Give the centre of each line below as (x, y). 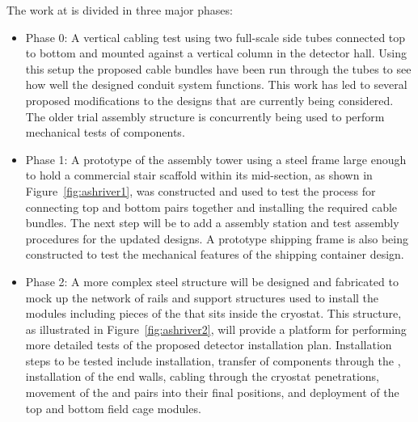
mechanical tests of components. (105, 132)
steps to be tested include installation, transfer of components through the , (213, 360)
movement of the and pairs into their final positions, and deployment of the (212, 392)
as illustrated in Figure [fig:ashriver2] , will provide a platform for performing (216, 329)
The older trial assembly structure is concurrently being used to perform (205, 116)
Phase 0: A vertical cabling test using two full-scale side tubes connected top (215, 37)
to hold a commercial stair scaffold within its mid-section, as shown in (199, 175)
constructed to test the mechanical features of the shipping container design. (215, 254)
